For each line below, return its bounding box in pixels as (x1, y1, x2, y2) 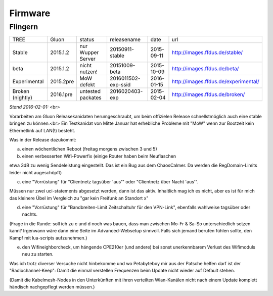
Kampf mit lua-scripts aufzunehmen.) (9, 235, 87, 241)
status (79, 36, 95, 43)
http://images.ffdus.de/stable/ (171, 49, 243, 56)
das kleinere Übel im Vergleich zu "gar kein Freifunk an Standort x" (9, 195, 149, 201)
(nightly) (12, 94, 33, 101)
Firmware (9, 8, 51, 19)
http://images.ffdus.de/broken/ (171, 91, 245, 98)
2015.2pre (50, 78, 74, 85)
